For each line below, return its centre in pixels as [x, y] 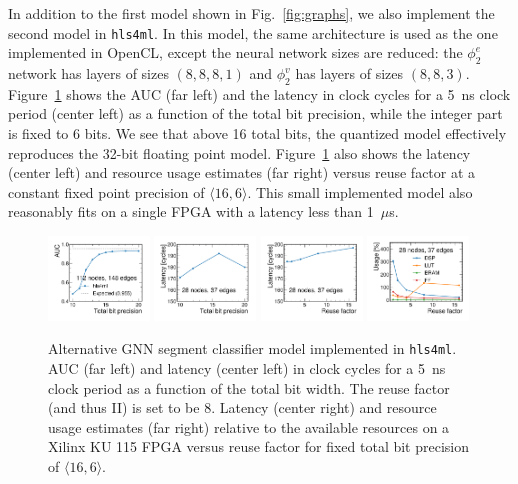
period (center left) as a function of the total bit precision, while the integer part [255, 113]
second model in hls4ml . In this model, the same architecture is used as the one [253, 32]
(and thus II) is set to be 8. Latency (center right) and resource [242, 407]
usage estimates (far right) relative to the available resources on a [249, 426]
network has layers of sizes [88, 73]
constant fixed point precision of [106, 191]
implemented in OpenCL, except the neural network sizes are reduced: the [235, 52]
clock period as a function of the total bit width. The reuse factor [249, 387]
